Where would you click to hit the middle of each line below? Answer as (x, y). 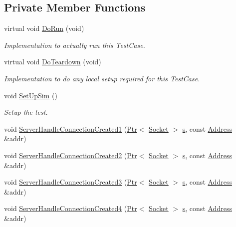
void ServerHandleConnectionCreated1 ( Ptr (71, 128)
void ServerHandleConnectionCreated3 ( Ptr (71, 182)
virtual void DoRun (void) (44, 28)
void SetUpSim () (31, 95)
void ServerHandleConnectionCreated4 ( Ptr (71, 208)
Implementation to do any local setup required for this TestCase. (102, 78)
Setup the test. (26, 112)
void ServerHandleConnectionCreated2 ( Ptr (71, 155)
